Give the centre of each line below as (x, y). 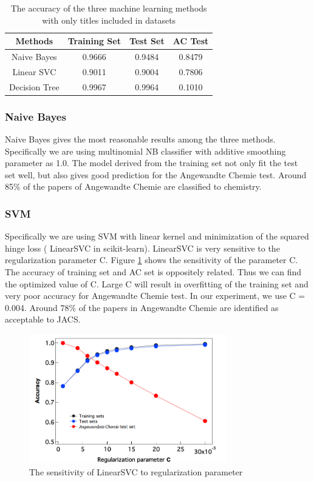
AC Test (191, 41)
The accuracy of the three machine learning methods (109, 8)
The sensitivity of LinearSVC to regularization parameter (136, 471)
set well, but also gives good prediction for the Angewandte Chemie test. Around (156, 174)
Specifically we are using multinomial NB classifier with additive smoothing (145, 151)
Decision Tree (34, 86)
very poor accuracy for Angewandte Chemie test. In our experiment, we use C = (155, 296)
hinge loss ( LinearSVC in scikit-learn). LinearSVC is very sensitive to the (142, 248)
